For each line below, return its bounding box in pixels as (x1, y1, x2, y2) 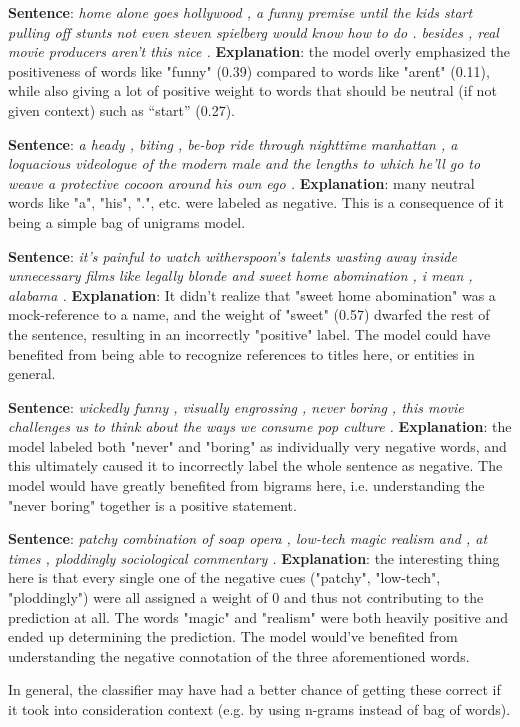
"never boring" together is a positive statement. (8, 494, 297, 515)
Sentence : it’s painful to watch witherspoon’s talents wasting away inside (8, 245, 457, 266)
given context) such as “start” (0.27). (8, 99, 235, 120)
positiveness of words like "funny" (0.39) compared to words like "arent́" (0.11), (8, 60, 490, 81)
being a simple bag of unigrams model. (8, 211, 246, 232)
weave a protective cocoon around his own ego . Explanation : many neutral (8, 172, 475, 193)
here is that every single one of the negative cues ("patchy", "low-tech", (8, 567, 441, 588)
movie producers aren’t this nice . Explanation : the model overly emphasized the (8, 41, 510, 62)
